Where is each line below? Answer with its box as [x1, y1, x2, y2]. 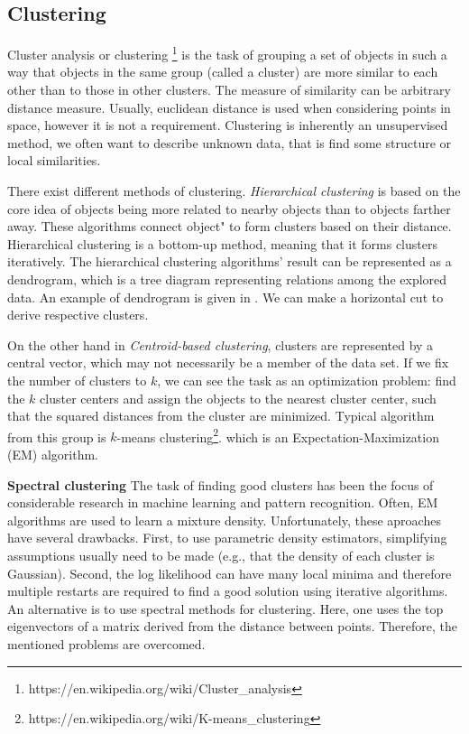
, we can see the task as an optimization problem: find [157, 370, 456, 389]
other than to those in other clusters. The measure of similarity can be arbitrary [7, 80, 451, 99]
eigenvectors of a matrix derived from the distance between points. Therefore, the [7, 617, 457, 636]
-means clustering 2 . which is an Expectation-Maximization [116, 424, 439, 446]
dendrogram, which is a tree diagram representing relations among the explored [7, 269, 447, 288]
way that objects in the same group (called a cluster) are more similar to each [7, 62, 438, 81]
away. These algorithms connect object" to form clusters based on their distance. [7, 217, 452, 236]
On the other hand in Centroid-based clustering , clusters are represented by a [7, 335, 434, 354]
